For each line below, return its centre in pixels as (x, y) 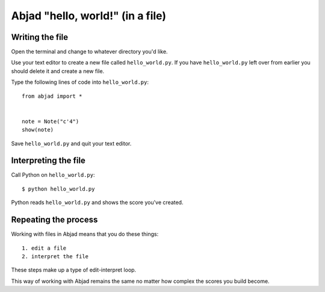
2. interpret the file (55, 256)
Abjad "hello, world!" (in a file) (89, 16)
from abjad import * (52, 96)
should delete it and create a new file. (58, 71)
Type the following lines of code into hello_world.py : (80, 82)
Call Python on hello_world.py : (53, 175)
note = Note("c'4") (51, 121)
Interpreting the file (48, 161)
